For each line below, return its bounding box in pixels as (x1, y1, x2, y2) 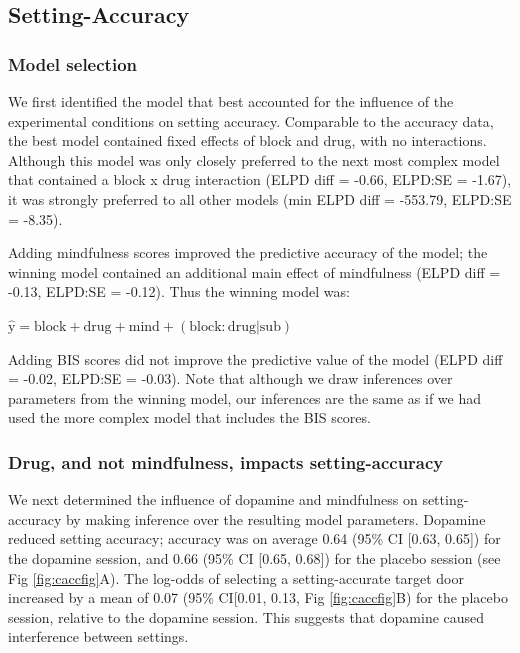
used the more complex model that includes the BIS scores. (8, 407, 371, 428)
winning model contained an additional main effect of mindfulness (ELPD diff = (8, 261, 501, 282)
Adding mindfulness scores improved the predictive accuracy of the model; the (8, 242, 488, 263)
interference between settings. (8, 626, 189, 647)
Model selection (8, 51, 137, 76)
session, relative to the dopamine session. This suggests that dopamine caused (8, 606, 485, 627)
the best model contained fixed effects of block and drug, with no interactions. (8, 130, 487, 151)
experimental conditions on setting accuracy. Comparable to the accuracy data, (8, 110, 494, 131)
